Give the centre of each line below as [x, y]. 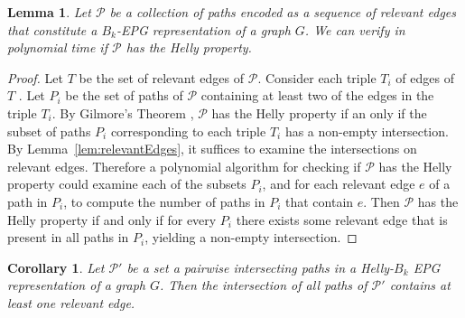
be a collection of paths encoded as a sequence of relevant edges [283, 12]
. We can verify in [355, 29]
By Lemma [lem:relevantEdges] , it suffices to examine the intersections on [212, 149]
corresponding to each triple [188, 131]
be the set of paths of [124, 95]
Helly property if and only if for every [112, 219]
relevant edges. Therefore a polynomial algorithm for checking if [184, 166]
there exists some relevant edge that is [342, 219]
